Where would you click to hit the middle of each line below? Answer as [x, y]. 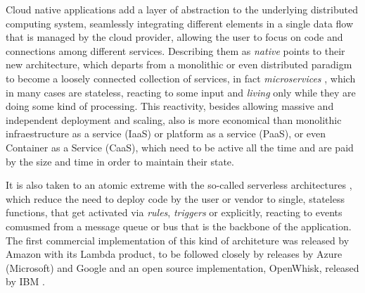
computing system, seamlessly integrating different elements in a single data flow [180, 23]
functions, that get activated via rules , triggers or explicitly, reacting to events [174, 212]
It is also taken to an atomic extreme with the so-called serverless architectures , [179, 185]
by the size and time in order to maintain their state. [120, 161]
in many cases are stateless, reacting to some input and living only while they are [181, 92]
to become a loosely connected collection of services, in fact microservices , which [181, 78]
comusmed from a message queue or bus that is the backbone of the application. [179, 226]
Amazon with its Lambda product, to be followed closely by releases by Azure [174, 254]
